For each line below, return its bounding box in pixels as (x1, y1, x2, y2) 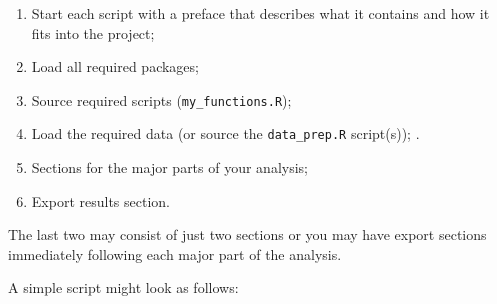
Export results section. (31, 190, 170, 211)
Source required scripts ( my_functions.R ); (31, 89, 292, 110)
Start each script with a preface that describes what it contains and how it (31, 3, 490, 23)
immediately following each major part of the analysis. (8, 243, 342, 264)
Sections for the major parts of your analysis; (31, 157, 309, 178)
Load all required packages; (31, 56, 199, 77)
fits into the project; (31, 22, 155, 43)
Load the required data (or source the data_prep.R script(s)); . (31, 123, 420, 144)
